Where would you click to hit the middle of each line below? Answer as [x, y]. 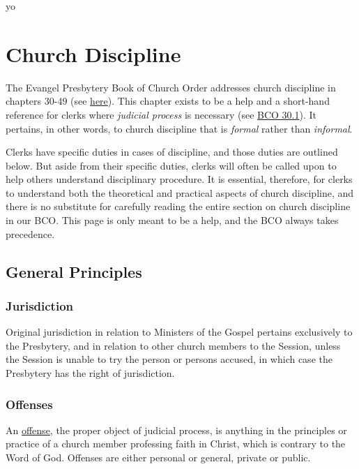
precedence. [30, 233]
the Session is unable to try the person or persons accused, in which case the [169, 359]
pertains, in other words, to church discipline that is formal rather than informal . [179, 128]
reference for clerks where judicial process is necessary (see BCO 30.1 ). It [161, 114]
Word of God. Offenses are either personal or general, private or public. [158, 457]
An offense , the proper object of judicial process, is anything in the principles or [176, 430]
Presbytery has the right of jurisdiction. [90, 373]
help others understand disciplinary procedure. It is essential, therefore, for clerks [179, 179]
